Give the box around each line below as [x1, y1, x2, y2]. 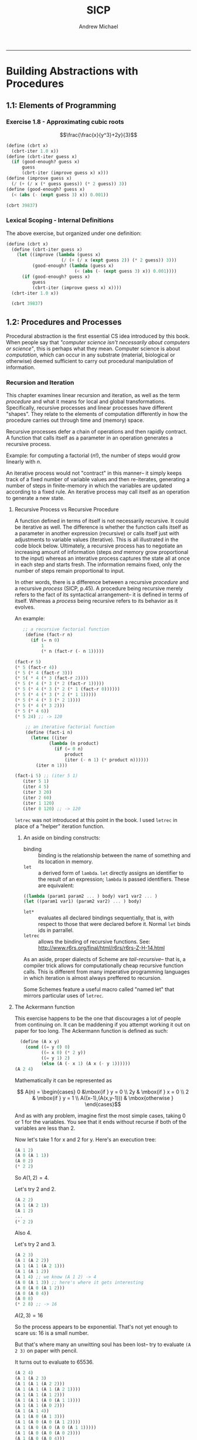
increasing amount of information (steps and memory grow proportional [14, 549, 189, 556]
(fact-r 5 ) [14, 659, 42, 664]
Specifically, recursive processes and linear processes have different [6, 404, 173, 411]
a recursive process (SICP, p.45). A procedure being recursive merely [14, 585, 183, 592]
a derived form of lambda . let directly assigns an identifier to [38, 869, 184, 876]
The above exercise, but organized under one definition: [6, 230, 142, 237]
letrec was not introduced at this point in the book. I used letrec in [14, 816, 178, 823]
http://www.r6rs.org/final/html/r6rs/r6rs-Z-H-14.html [38, 944, 165, 952]
